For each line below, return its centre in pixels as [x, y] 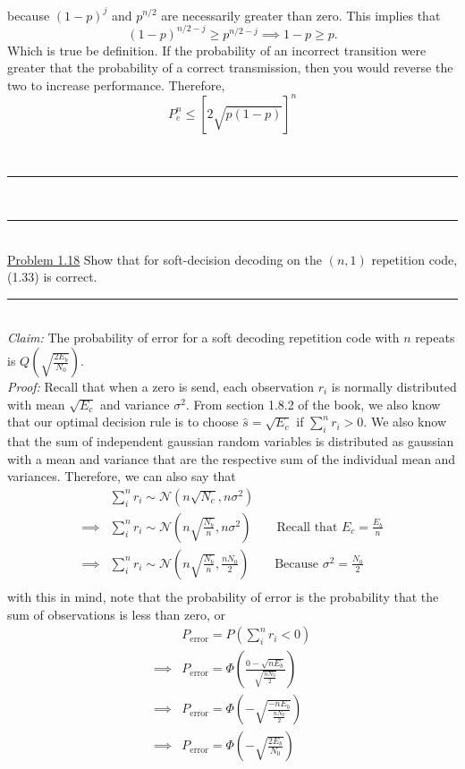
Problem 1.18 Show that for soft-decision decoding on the [165, 259]
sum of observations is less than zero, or [116, 614]
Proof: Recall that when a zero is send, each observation [161, 387]
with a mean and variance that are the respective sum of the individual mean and [232, 458]
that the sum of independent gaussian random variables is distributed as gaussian [231, 441]
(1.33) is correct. [52, 277]
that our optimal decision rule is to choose [123, 422]
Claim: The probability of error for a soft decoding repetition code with [203, 338]
